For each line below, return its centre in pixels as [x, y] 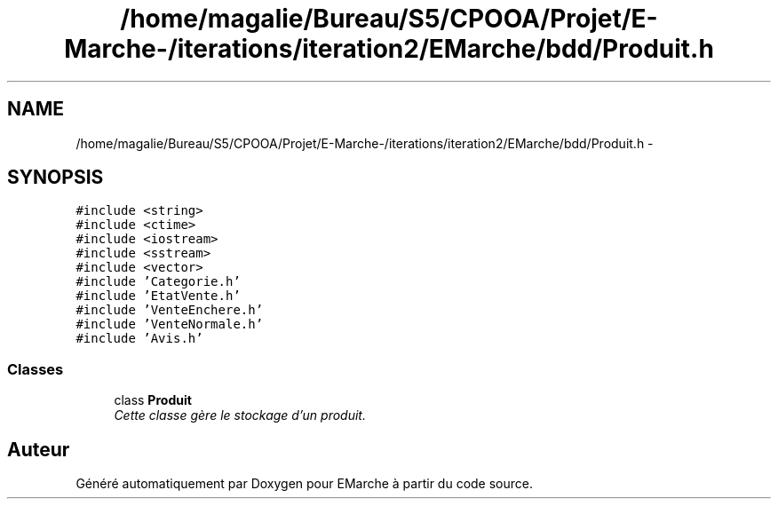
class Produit [153, 400]
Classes [36, 369]
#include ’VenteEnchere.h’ [170, 310]
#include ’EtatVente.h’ [158, 296]
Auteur [39, 449]
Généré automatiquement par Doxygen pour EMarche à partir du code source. [304, 484]
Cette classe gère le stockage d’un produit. [240, 415]
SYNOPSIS [56, 178]
